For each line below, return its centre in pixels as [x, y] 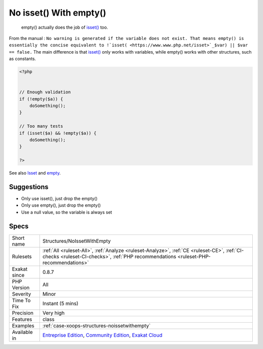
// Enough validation [45, 92]
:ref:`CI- [235, 250]
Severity [21, 294]
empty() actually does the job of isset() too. [65, 27]
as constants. [22, 59]
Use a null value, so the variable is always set [66, 212]
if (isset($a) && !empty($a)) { [58, 133]
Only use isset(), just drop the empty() [59, 199]
